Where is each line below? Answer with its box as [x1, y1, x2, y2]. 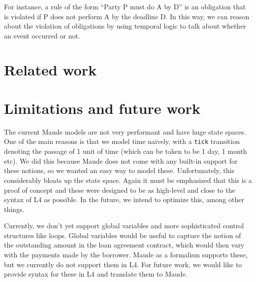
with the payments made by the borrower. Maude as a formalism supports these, [4, 249, 248, 260]
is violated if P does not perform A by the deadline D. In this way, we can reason [4, 11, 250, 21]
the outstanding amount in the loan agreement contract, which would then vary [4, 240, 245, 250]
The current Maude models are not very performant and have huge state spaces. [4, 126, 246, 137]
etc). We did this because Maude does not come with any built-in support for [4, 155, 238, 166]
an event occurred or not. [4, 30, 80, 40]
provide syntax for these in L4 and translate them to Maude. [4, 269, 188, 279]
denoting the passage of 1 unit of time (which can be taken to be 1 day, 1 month [4, 146, 247, 156]
